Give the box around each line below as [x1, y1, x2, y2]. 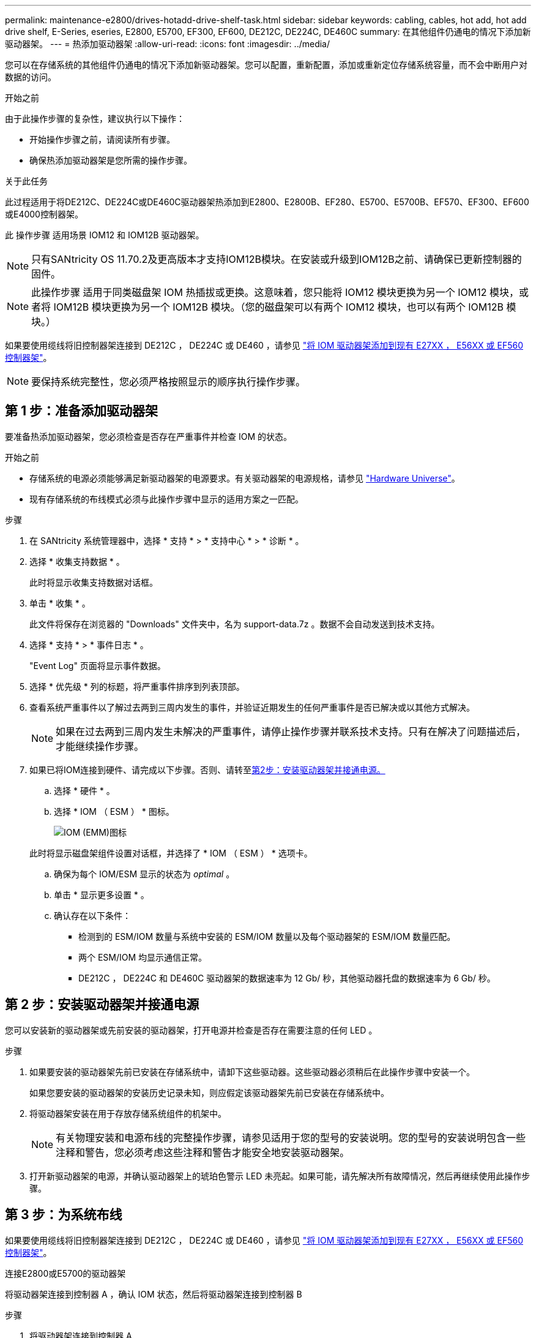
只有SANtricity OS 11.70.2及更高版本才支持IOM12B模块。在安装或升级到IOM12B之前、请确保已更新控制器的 [31, 253, 522, 265]
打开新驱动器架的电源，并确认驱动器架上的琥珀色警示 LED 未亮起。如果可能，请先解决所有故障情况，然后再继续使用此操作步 [29, 1170, 530, 1181]
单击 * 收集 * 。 [29, 597, 91, 608]
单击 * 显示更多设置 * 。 [54, 889, 149, 900]
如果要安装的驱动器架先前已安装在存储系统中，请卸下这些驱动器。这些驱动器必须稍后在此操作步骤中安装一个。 [29, 1066, 475, 1077]
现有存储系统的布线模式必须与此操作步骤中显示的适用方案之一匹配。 [29, 493, 303, 504]
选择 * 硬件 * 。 [54, 785, 115, 796]
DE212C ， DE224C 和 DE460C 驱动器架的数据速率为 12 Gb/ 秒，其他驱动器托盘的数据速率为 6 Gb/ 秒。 [78, 972, 496, 983]
